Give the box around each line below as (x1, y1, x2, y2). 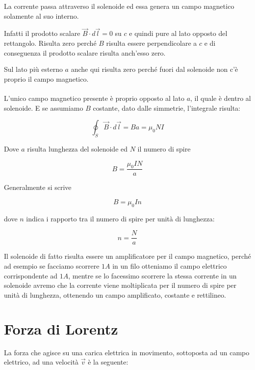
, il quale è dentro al (190, 92, 251, 103)
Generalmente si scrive (4, 182, 72, 192)
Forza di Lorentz (4, 318, 118, 339)
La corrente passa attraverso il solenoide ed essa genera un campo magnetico (4, 1, 234, 11)
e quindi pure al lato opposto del (129, 28, 228, 38)
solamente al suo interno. (4, 10, 79, 21)
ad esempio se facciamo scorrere (4, 261, 100, 271)
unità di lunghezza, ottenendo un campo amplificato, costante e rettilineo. (4, 289, 226, 300)
